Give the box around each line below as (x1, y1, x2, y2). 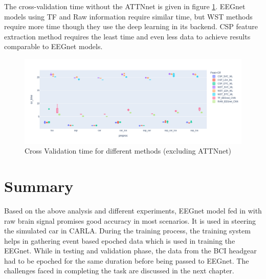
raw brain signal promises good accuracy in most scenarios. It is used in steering (4, 215, 256, 226)
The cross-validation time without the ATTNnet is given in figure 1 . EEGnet (4, 1, 246, 11)
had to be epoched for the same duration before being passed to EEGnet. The (4, 255, 249, 266)
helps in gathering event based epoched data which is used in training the (4, 235, 235, 246)
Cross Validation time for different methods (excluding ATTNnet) (25, 145, 232, 156)
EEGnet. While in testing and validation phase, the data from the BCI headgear (4, 245, 257, 256)
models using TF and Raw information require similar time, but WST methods (4, 11, 253, 22)
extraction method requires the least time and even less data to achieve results (4, 31, 251, 41)
